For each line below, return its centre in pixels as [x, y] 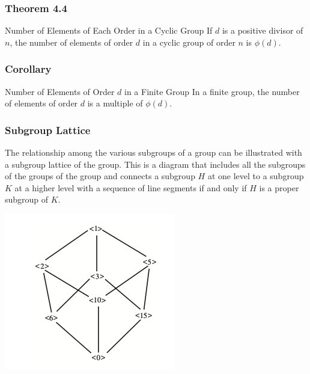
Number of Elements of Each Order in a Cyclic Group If [109, 30]
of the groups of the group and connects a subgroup [100, 176]
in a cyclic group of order [189, 42]
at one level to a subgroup [256, 176]
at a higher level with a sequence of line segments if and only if [131, 187]
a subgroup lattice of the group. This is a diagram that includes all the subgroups [155, 164]
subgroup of [27, 199]
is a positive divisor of [263, 30]
